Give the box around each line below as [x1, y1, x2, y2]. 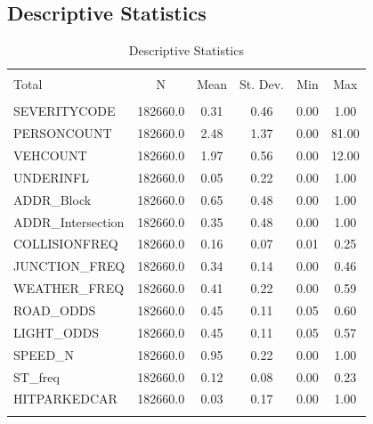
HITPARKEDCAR [13, 389, 118, 408]
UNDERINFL [13, 167, 89, 186]
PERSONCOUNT [13, 124, 112, 143]
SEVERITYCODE [13, 102, 116, 120]
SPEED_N [13, 345, 75, 363]
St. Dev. [239, 75, 284, 94]
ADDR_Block [13, 190, 92, 208]
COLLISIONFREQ [13, 234, 118, 253]
